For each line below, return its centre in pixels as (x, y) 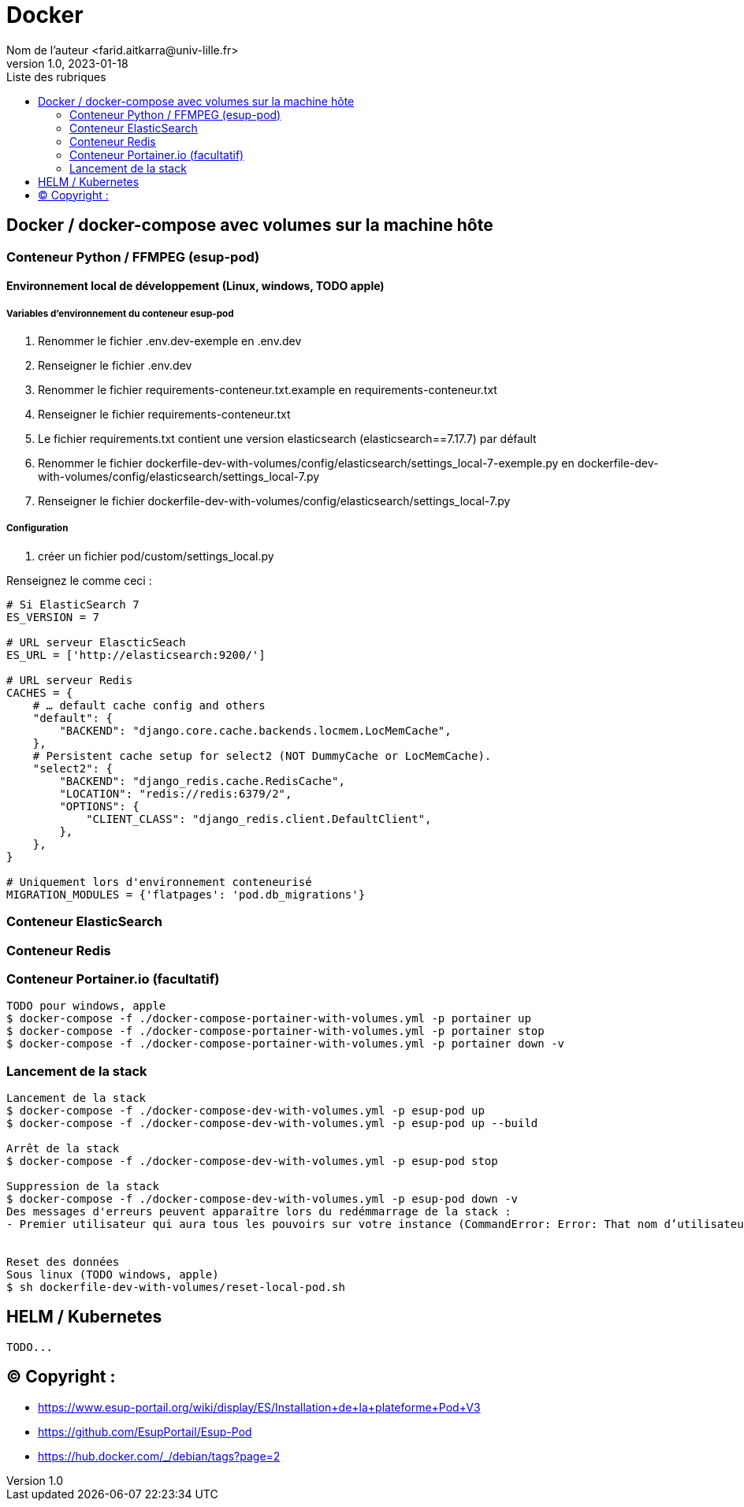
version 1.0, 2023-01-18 (67, 63)
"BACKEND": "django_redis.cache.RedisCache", (202, 781)
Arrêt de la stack (63, 1149)
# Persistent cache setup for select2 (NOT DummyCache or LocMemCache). (262, 755)
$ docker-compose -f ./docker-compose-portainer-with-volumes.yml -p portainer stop (275, 1031)
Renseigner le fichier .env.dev (115, 365)
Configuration (37, 528)
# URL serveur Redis (70, 680)
